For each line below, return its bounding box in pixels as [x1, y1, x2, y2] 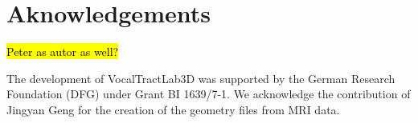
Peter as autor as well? [6, 43, 119, 60]
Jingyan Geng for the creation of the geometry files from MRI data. [6, 101, 340, 117]
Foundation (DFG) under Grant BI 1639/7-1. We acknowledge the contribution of [6, 85, 411, 102]
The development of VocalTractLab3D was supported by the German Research [6, 69, 395, 86]
